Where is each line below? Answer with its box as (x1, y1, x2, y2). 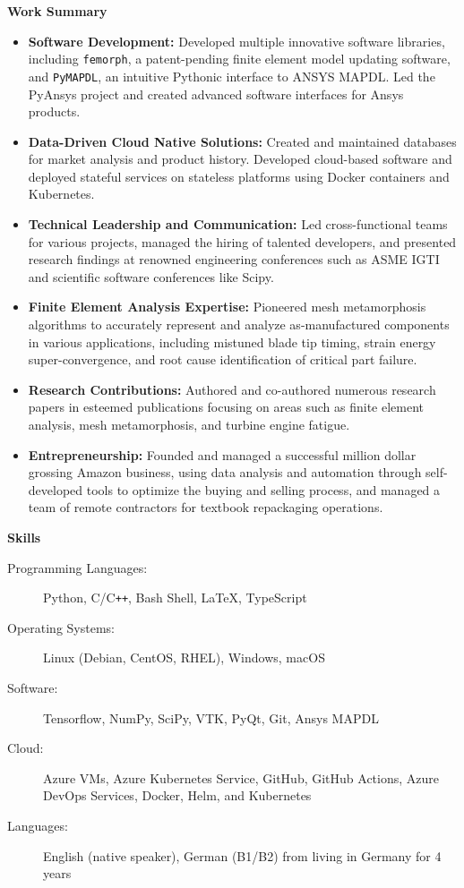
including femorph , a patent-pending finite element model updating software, (28, 49, 451, 68)
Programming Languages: (7, 558, 148, 576)
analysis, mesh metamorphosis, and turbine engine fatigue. (28, 415, 350, 433)
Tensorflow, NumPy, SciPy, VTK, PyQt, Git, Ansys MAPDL (43, 708, 379, 727)
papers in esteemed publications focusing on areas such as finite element (28, 397, 424, 416)
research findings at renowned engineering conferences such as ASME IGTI (28, 250, 440, 269)
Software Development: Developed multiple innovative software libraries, (28, 31, 445, 50)
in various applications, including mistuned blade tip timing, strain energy (28, 332, 436, 351)
